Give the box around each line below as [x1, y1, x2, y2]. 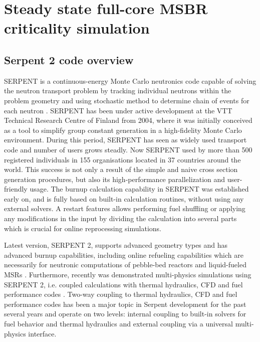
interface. [28, 328, 57, 338]
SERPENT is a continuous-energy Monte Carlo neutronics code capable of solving [4, 75, 256, 86]
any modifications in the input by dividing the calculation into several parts [4, 213, 237, 224]
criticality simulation [4, 18, 150, 38]
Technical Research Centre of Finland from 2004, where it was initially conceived [4, 115, 252, 125]
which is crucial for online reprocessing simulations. [4, 223, 161, 233]
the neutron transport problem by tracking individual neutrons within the [4, 85, 231, 96]
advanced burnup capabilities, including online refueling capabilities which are [4, 249, 243, 260]
